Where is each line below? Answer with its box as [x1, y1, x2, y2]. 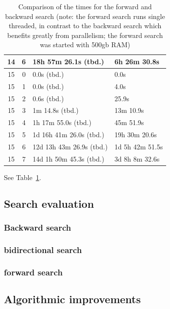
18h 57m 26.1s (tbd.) [33, 56, 104, 66]
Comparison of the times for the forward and [18, 1, 152, 11]
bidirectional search [4, 243, 82, 255]
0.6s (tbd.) [33, 93, 64, 103]
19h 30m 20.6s [114, 129, 157, 140]
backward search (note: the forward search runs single [5, 11, 165, 21]
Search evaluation [4, 196, 94, 211]
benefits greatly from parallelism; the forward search [7, 30, 163, 40]
